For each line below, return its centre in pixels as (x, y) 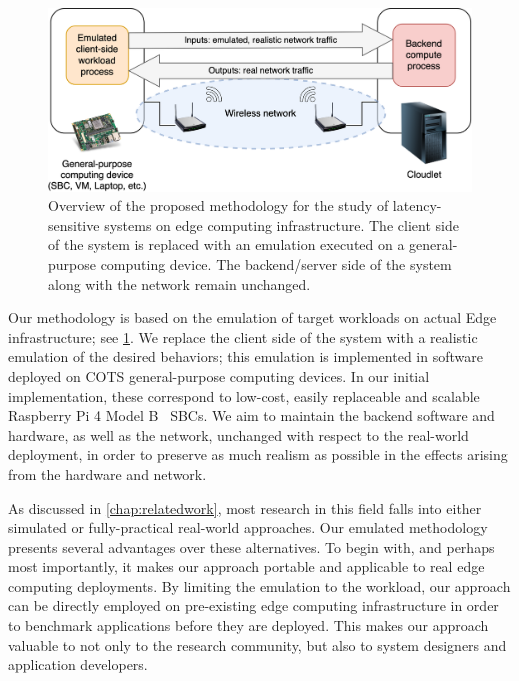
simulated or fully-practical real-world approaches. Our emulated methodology (248, 527)
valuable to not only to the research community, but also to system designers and (257, 644)
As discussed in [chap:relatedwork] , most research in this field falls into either (245, 507)
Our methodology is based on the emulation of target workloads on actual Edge (252, 317)
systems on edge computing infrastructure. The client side (281, 224)
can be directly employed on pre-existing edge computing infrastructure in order (253, 605)
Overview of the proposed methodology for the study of (218, 205)
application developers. (78, 664)
